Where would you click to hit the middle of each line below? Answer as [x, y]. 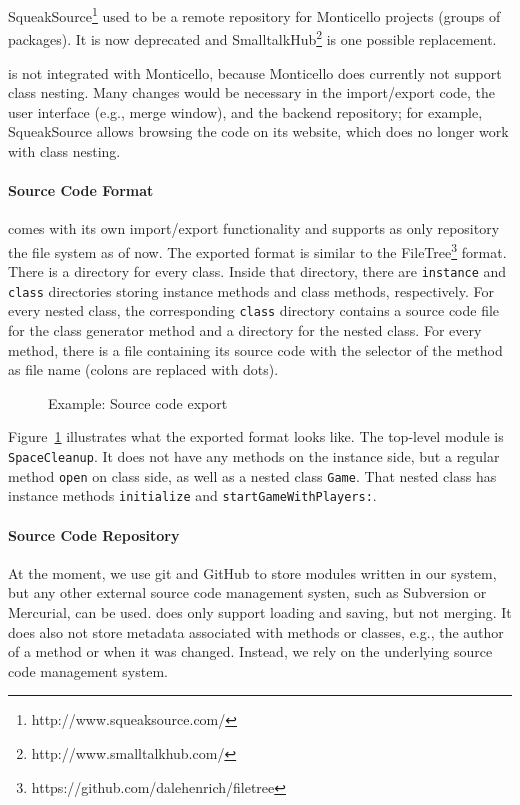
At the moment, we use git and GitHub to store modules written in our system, [252, 572]
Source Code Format [81, 190]
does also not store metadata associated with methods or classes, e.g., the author [256, 631]
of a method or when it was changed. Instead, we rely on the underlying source [250, 651]
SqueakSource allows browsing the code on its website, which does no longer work [258, 131]
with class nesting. [64, 150]
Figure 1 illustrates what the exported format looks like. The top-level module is [256, 436]
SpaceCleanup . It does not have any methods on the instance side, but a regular [254, 456]
